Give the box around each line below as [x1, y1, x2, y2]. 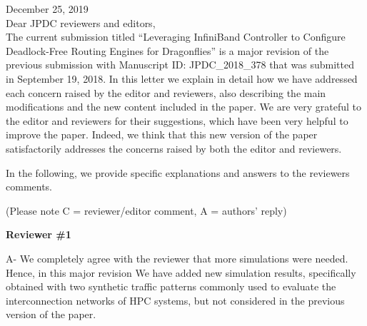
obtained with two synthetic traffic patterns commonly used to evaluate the [6, 279, 336, 294]
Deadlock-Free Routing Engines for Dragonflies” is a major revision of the [6, 43, 329, 58]
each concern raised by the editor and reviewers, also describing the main [6, 85, 326, 100]
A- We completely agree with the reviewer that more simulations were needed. [6, 250, 348, 265]
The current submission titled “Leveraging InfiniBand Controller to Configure [6, 29, 346, 44]
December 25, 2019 [6, 1, 89, 16]
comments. [6, 179, 53, 194]
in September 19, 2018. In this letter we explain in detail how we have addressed [6, 71, 358, 86]
